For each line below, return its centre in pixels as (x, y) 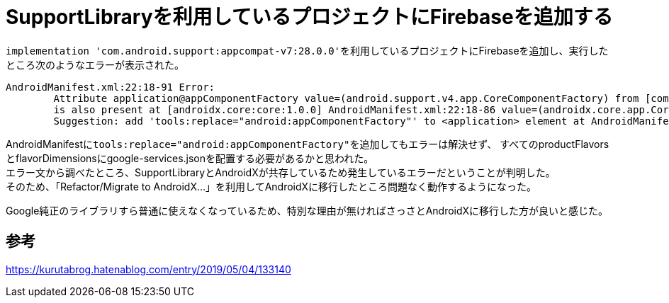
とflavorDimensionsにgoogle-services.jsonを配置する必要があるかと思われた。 (190, 158)
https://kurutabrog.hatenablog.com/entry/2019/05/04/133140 (148, 269)
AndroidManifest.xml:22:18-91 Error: (111, 87)
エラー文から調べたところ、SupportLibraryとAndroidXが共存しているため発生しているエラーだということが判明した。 (281, 172)
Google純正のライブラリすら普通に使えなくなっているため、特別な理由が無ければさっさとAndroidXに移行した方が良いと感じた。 (307, 210)
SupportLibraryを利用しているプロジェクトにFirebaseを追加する (309, 17)
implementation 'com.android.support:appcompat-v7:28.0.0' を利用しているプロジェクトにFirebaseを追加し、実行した (307, 50)
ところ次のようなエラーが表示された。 (95, 64)
